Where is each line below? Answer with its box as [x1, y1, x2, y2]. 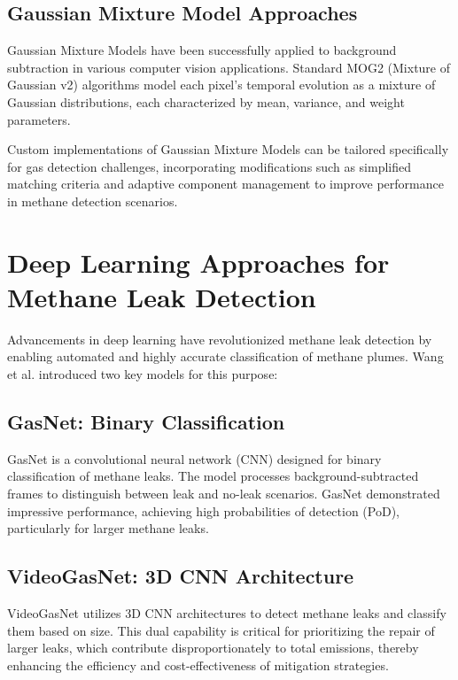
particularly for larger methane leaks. [7, 519, 209, 537]
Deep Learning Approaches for [7, 243, 390, 280]
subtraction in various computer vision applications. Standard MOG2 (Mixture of [7, 58, 451, 76]
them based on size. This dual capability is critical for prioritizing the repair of [7, 621, 435, 639]
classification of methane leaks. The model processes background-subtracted [7, 467, 419, 485]
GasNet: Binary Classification [7, 408, 285, 436]
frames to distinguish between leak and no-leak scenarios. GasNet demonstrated [7, 484, 440, 503]
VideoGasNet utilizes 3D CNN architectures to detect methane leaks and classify [7, 604, 446, 622]
